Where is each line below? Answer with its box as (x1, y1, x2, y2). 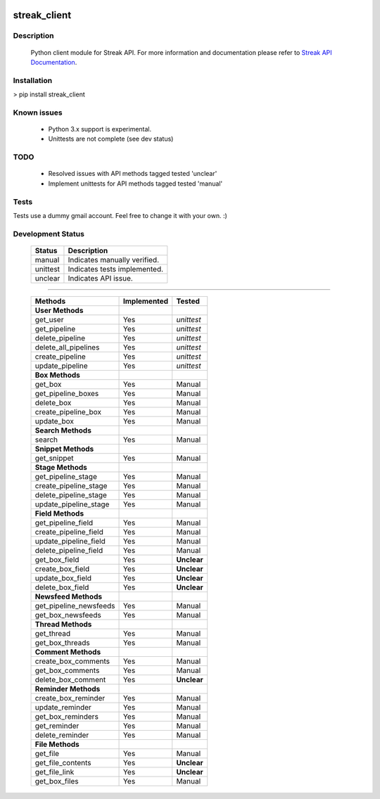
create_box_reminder (34, 693, 106, 703)
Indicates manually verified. (68, 255, 160, 264)
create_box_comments (34, 656, 110, 666)
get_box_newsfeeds (34, 610, 101, 620)
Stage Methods (34, 462, 88, 472)
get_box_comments (34, 665, 100, 675)
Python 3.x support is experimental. (48, 125, 152, 134)
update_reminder (34, 702, 91, 712)
